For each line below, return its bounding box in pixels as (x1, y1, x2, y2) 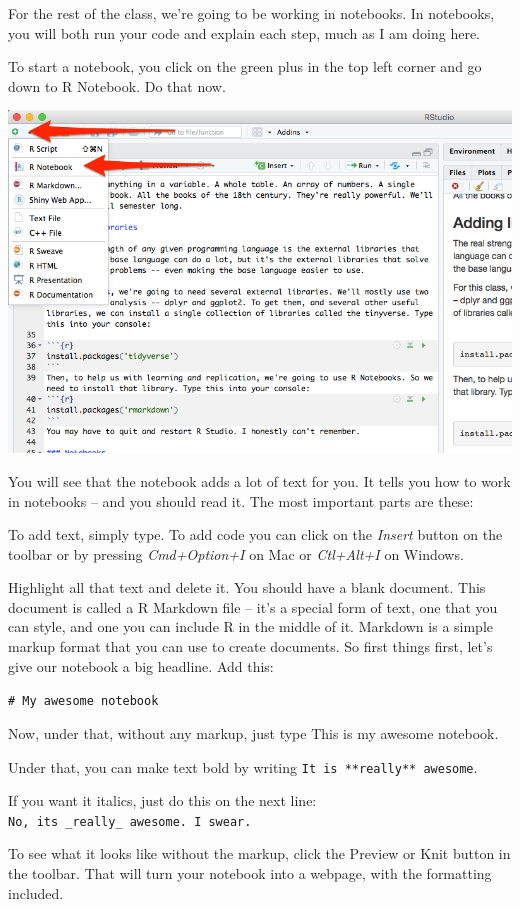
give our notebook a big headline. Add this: (8, 655, 274, 676)
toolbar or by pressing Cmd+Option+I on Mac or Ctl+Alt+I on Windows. (8, 543, 464, 564)
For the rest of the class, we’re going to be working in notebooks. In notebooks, (8, 3, 495, 23)
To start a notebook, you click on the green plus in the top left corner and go (8, 56, 482, 77)
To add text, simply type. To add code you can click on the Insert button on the (8, 524, 503, 545)
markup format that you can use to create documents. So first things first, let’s (8, 636, 493, 657)
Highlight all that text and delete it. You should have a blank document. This (8, 577, 486, 598)
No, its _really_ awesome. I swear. (8, 814, 252, 829)
